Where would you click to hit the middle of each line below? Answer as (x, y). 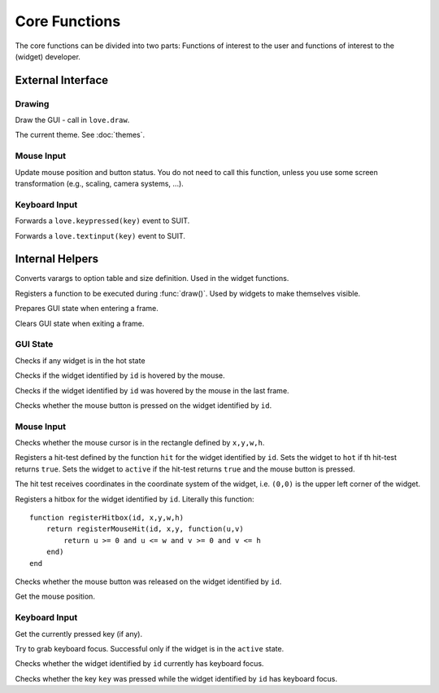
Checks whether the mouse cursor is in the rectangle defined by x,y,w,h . (140, 443)
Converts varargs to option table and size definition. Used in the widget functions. (152, 279)
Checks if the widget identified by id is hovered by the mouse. (120, 375)
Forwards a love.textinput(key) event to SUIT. (100, 235)
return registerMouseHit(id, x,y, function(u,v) (145, 529)
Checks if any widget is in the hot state (80, 360)
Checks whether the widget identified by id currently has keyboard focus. (139, 664)
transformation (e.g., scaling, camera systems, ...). (100, 184)
